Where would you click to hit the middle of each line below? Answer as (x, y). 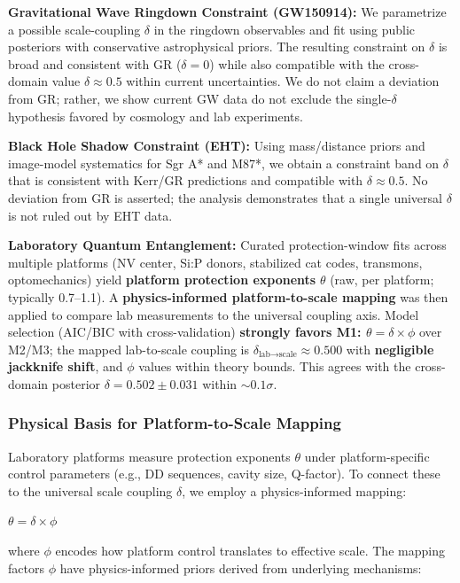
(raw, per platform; (382, 280)
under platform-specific (367, 456)
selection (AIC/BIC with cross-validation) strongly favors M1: (185, 332)
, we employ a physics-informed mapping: (294, 490)
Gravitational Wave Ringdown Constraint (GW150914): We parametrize (227, 12)
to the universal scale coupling (90, 490)
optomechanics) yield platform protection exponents (162, 280)
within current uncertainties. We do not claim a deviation (283, 81)
